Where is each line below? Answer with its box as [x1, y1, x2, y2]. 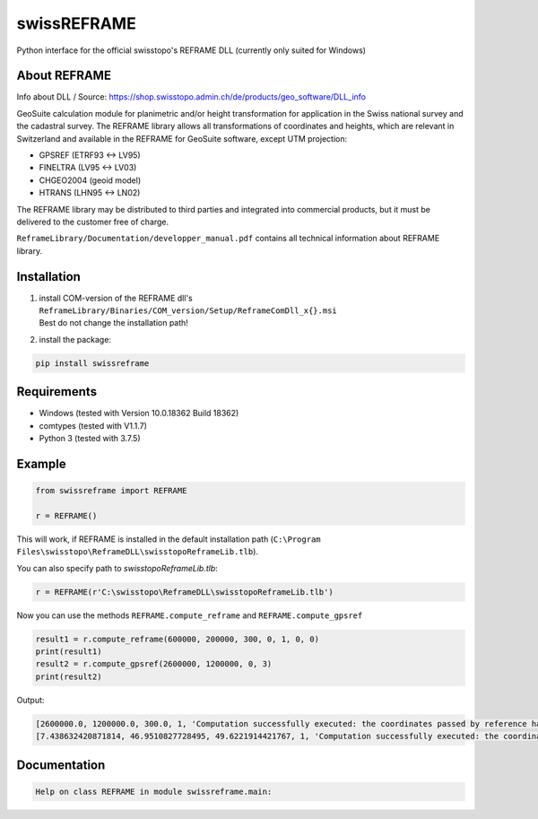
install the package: [39, 334, 112, 344]
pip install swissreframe [35, 358, 150, 368]
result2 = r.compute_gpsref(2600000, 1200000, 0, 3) [35, 659, 273, 669]
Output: [16, 694, 45, 705]
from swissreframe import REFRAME [35, 485, 187, 496]
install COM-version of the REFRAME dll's [39, 292, 193, 303]
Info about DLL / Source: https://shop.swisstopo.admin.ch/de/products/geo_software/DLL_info [16, 91, 367, 102]
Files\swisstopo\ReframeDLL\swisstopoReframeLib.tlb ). [16, 546, 259, 557]
